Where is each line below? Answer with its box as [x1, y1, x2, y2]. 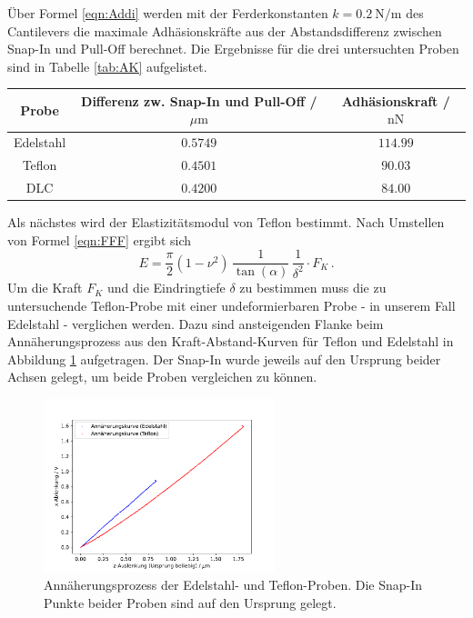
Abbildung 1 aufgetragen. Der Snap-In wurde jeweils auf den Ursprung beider [7, 349, 441, 368]
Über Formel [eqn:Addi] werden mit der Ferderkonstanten [7, 4, 328, 22]
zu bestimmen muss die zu [239, 278, 387, 297]
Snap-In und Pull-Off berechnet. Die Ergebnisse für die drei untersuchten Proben [7, 39, 459, 58]
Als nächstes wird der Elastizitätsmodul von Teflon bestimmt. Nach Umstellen [7, 213, 445, 232]
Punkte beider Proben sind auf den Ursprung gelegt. [44, 593, 337, 612]
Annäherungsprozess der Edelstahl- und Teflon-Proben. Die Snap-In [44, 575, 423, 594]
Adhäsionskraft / [341, 91, 450, 110]
